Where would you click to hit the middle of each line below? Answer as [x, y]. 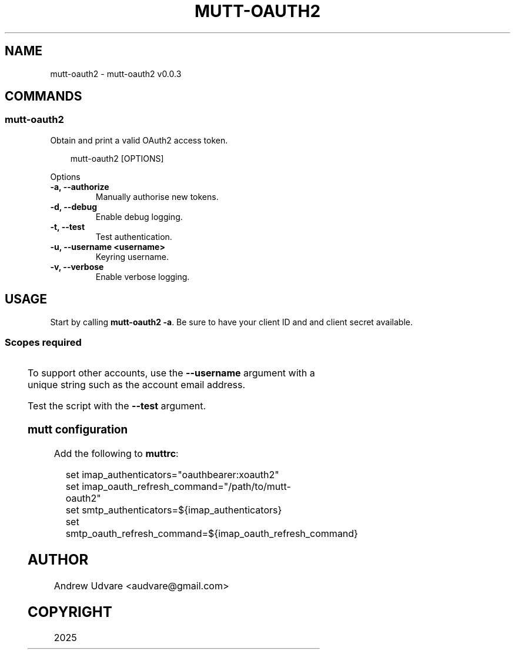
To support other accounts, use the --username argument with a [171, 373]
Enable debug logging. [139, 216]
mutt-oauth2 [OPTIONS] [117, 158]
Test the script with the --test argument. [117, 406]
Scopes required [43, 343]
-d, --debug [73, 206]
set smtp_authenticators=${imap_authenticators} [174, 510]
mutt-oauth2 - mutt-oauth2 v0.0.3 [116, 74]
